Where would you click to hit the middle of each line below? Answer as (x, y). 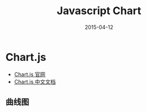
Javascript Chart (99, 11)
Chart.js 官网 (30, 74)
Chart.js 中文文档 (35, 81)
